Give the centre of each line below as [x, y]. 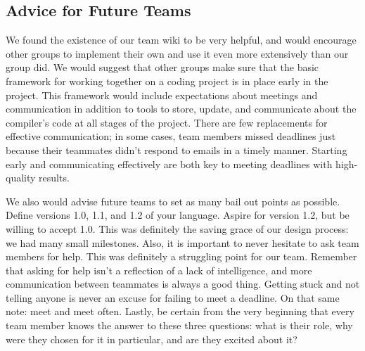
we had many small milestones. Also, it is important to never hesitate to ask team [182, 242]
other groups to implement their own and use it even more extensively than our [177, 53]
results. [54, 178]
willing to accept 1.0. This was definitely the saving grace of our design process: [177, 228]
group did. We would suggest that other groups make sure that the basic [162, 67]
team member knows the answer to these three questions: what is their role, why [179, 325]
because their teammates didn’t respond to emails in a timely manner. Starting [177, 149]
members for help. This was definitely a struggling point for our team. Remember [181, 256]
